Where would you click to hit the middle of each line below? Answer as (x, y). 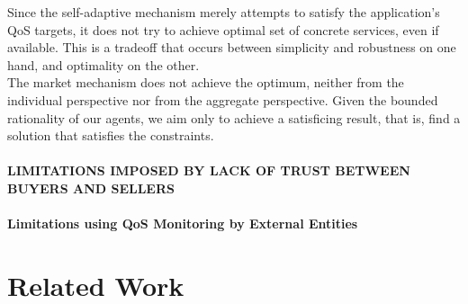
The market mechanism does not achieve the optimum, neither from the (206, 82)
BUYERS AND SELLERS (91, 188)
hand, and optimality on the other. (103, 64)
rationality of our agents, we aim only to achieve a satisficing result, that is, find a (234, 117)
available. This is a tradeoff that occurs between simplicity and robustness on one (232, 47)
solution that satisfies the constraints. (111, 135)
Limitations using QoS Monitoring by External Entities (183, 224)
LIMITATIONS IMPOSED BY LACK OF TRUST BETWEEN (209, 170)
